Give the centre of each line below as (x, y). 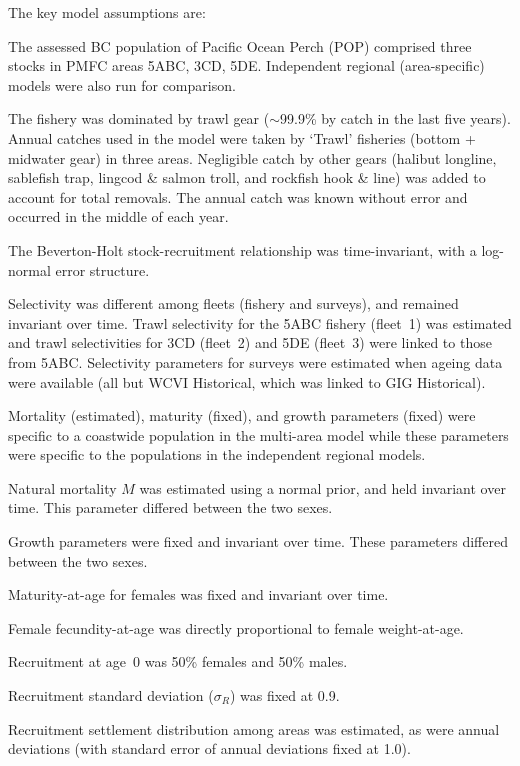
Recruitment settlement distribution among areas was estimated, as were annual (254, 728)
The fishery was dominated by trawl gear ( (139, 118)
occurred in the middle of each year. (118, 216)
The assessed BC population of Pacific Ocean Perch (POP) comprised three (240, 45)
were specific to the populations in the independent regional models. (217, 454)
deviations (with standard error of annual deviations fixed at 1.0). (209, 748)
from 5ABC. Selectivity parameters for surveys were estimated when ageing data (255, 361)
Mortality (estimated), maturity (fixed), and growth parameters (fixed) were (242, 415)
